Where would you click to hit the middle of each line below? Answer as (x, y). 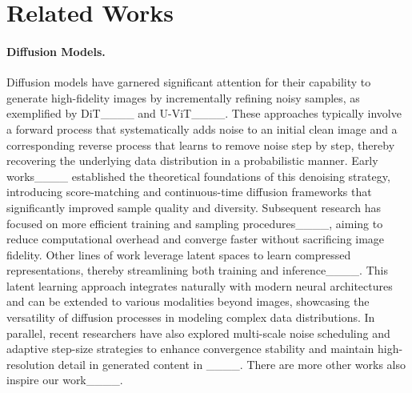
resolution (31, 364)
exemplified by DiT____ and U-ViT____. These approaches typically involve (204, 113)
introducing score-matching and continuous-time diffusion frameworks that (189, 192)
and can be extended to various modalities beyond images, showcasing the (188, 301)
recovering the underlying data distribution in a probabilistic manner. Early (192, 160)
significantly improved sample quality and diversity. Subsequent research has (194, 207)
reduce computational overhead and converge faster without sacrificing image (196, 239)
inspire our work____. (65, 380)
